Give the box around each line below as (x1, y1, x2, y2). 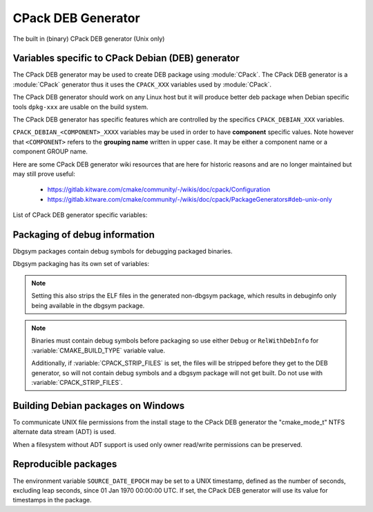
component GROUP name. (12, 147, 88, 155)
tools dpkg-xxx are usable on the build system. (12, 102, 149, 111)
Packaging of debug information (12, 229, 155, 240)
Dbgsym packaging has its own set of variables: (12, 260, 150, 268)
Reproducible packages (12, 458, 117, 470)
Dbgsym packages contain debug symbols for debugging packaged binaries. (12, 247, 233, 256)
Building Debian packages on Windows (12, 399, 185, 411)
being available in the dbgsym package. (31, 301, 145, 310)
